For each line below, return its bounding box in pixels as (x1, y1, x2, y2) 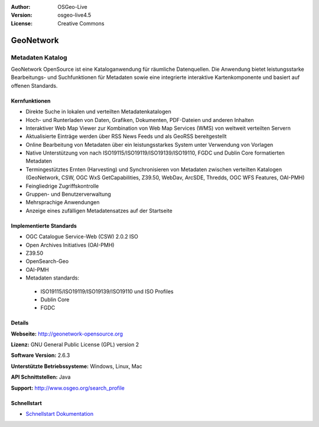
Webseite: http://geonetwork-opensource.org (11, 330, 123, 337)
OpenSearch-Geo (25, 258, 69, 265)
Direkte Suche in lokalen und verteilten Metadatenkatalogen (25, 108, 171, 115)
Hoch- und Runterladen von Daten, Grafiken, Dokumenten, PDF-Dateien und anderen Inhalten (25, 116, 254, 123)
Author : (11, 4, 31, 10)
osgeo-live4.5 (57, 12, 92, 19)
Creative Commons (57, 19, 105, 27)
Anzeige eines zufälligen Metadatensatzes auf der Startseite (25, 207, 172, 214)
